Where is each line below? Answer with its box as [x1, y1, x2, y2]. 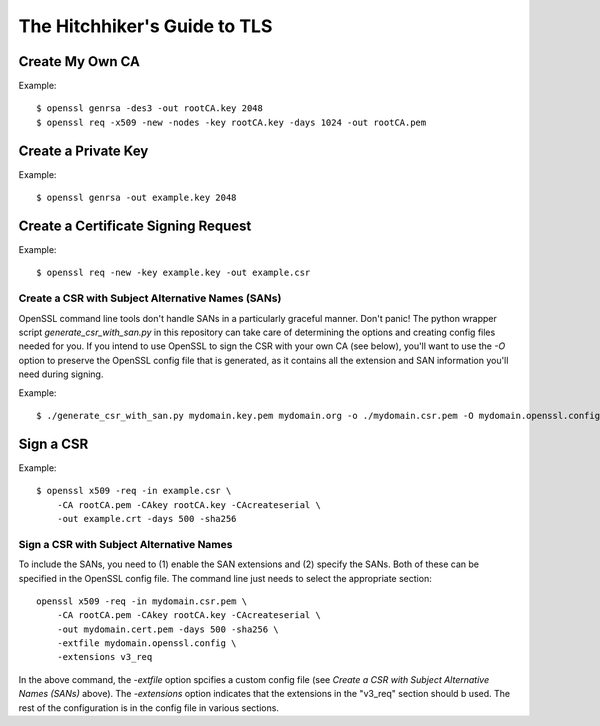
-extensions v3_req [56, 651, 153, 663]
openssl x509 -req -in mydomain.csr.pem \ [36, 595, 248, 607]
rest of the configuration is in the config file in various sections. [18, 701, 280, 714]
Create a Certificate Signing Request [18, 217, 252, 234]
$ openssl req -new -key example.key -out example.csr [36, 267, 311, 279]
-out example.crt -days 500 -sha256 [56, 513, 237, 524]
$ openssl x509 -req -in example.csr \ [36, 485, 232, 497]
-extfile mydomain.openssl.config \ [56, 638, 237, 649]
